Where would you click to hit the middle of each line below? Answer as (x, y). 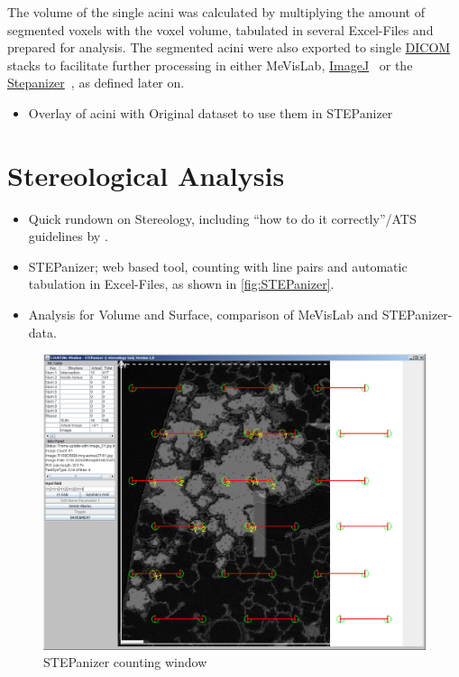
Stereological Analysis (146, 175)
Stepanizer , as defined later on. (96, 83)
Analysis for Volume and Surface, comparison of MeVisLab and (203, 315)
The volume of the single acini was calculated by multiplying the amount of (216, 12)
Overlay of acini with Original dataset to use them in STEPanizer (211, 112)
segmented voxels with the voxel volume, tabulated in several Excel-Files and (220, 29)
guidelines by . (68, 236)
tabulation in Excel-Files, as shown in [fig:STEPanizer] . (181, 284)
